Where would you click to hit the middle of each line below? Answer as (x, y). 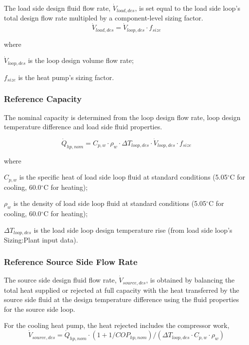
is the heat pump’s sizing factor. (66, 77)
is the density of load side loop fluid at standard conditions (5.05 (110, 203)
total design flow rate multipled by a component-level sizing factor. (104, 18)
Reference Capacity (43, 99)
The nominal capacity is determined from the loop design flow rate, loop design (122, 117)
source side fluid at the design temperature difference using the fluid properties (122, 299)
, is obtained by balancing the (190, 280)
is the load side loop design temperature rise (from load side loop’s (133, 230)
